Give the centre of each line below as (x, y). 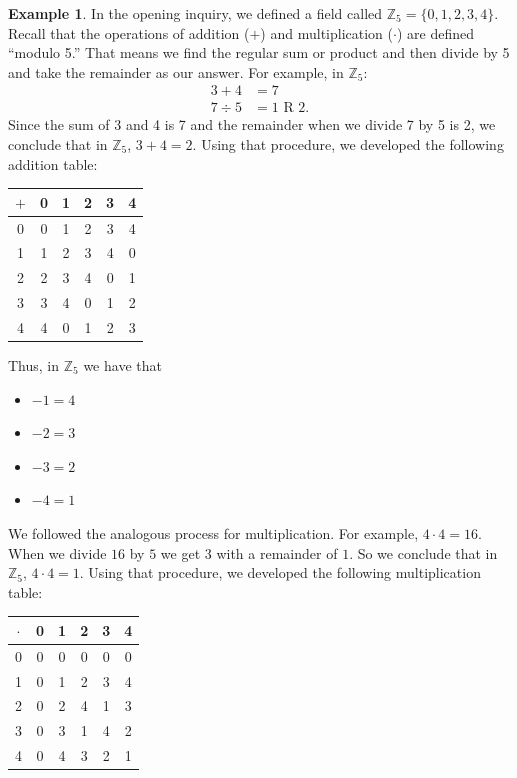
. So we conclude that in (423, 552)
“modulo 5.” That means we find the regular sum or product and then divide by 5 (259, 52)
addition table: (53, 163)
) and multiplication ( (326, 32)
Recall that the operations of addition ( (129, 32)
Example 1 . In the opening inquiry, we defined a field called (195, 13)
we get (180, 552)
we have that (122, 365)
